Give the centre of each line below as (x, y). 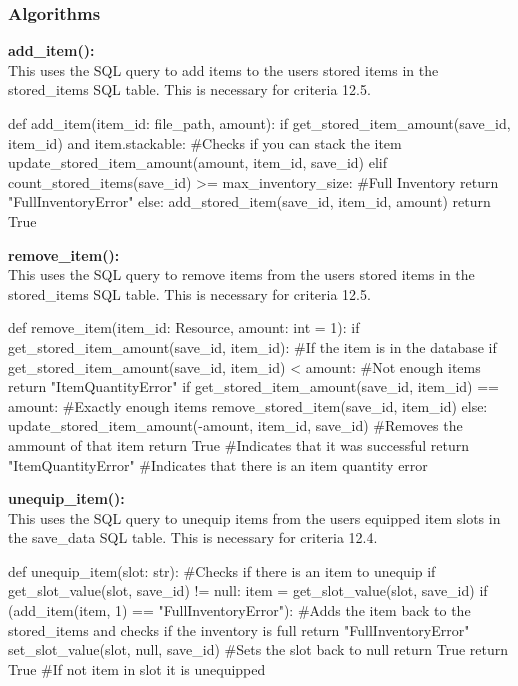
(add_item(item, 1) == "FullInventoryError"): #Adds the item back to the (239, 610)
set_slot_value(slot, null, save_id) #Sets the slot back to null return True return (258, 649)
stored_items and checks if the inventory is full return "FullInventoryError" (239, 629)
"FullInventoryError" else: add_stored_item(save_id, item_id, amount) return (249, 201)
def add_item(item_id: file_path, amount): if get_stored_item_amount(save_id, (259, 123)
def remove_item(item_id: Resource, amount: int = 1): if (184, 327)
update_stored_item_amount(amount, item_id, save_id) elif (197, 162)
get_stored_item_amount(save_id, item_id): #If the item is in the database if (252, 346)
